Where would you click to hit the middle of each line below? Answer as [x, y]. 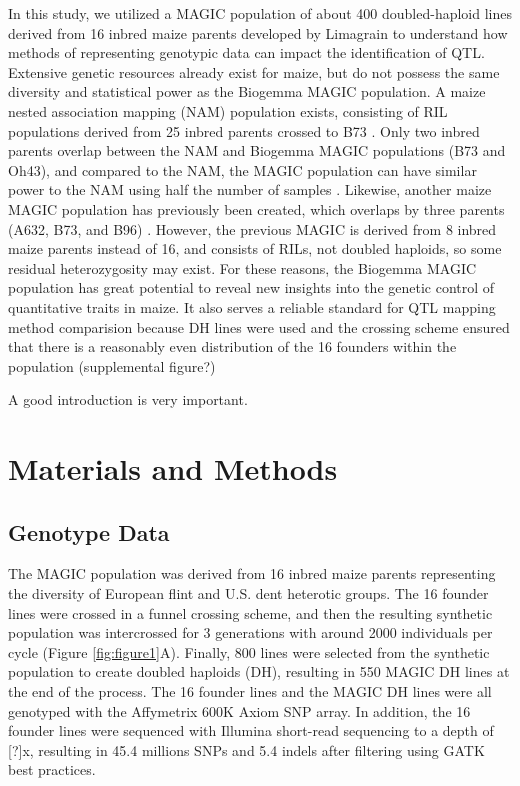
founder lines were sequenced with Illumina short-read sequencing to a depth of [251, 730]
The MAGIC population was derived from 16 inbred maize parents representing [252, 573]
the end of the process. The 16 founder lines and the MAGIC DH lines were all [250, 691]
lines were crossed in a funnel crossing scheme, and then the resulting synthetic [250, 612]
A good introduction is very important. [128, 399]
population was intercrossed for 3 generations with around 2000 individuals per [250, 632]
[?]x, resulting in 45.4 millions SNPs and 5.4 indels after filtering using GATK [246, 749]
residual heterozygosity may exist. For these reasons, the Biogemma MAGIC [242, 267]
